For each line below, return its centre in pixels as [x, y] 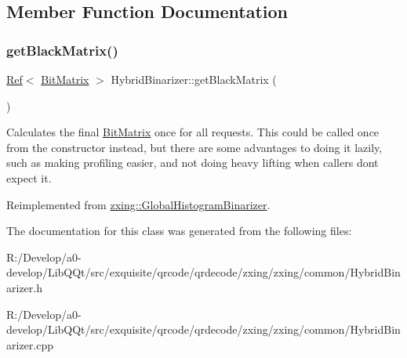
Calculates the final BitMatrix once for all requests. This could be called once [193, 132]
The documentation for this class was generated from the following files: [179, 231]
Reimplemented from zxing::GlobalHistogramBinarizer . [138, 204]
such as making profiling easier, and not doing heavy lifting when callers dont [193, 163]
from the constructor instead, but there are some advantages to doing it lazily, [194, 147]
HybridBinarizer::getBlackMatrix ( [194, 79]
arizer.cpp [30, 344]
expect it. [29, 177]
